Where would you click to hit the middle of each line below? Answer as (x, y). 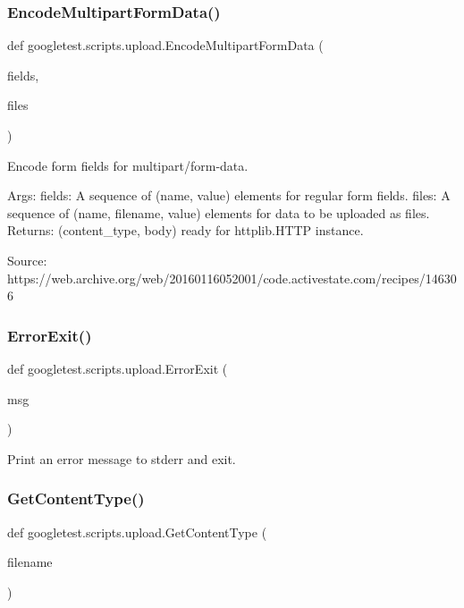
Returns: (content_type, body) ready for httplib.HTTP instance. (186, 230)
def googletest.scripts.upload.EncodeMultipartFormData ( (165, 45)
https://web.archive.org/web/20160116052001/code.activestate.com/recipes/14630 (232, 278)
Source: (27, 260)
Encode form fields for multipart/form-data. (128, 165)
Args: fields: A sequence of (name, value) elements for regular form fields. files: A (229, 195)
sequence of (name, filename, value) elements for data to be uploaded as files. (219, 212)
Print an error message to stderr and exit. (122, 458)
